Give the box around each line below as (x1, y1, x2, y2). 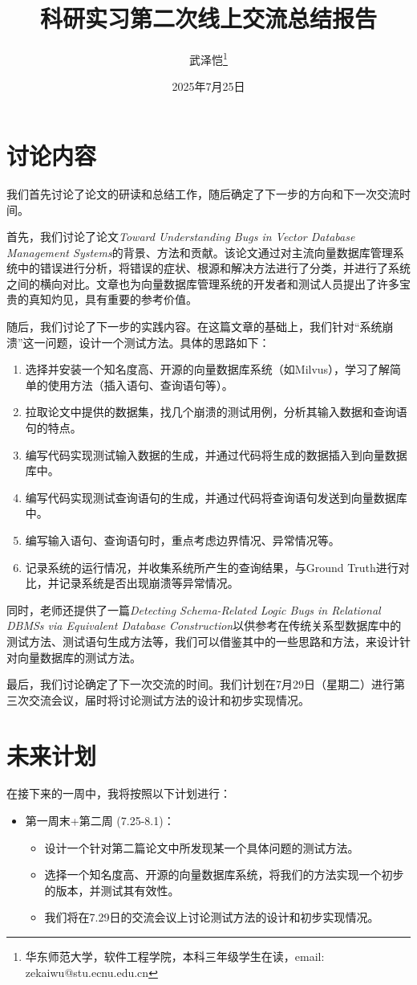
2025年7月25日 (172, 78, 245, 95)
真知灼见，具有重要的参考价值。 (28, 291, 197, 308)
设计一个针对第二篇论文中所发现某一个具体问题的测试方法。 (44, 839, 359, 856)
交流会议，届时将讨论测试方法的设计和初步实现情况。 (28, 691, 310, 708)
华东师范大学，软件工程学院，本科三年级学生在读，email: (25, 948, 325, 965)
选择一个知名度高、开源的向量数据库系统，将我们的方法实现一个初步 (44, 866, 404, 883)
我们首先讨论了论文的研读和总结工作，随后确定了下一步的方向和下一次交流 (6, 185, 399, 202)
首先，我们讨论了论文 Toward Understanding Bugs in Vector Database (6, 228, 355, 245)
